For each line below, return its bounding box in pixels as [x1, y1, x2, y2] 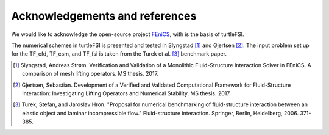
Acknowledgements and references [11, 9, 197, 23]
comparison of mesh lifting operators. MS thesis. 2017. [22, 70, 158, 78]
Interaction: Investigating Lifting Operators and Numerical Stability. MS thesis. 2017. [22, 89, 231, 97]
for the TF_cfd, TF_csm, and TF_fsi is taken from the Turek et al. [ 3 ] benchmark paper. [11, 50, 227, 57]
